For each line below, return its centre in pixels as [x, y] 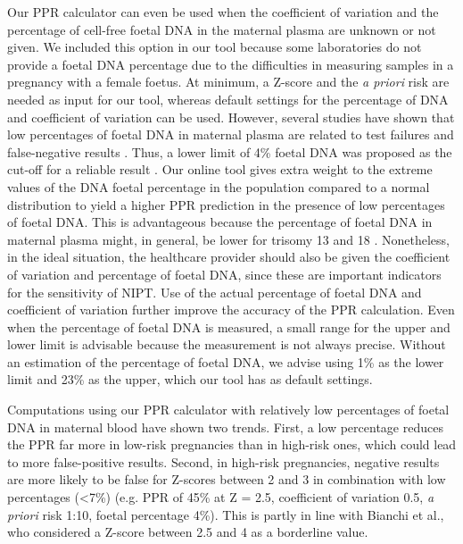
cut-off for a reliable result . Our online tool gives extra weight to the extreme [220, 169]
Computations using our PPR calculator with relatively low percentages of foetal [228, 410]
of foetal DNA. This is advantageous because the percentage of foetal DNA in [220, 222]
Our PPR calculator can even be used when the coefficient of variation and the [223, 12]
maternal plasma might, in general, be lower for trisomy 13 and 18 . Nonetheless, [228, 239]
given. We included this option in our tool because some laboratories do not [215, 47]
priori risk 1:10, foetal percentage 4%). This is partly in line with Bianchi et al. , [226, 514]
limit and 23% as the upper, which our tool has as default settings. [190, 379]
